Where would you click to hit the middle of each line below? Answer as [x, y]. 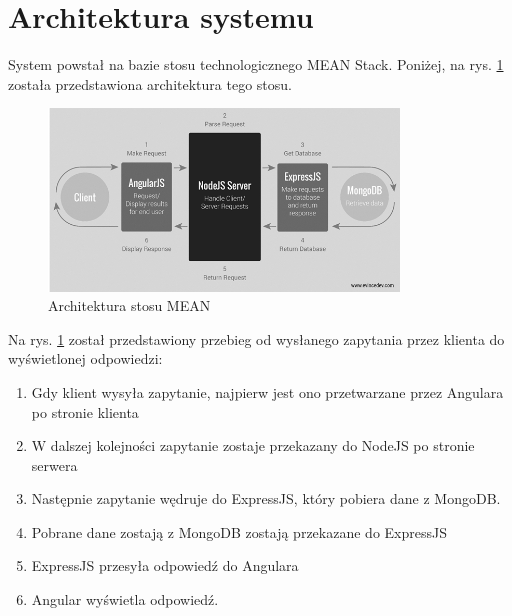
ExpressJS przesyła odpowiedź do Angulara [165, 565]
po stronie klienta [85, 411]
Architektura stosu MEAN [129, 305]
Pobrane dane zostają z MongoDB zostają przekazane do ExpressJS [239, 531]
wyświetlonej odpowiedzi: [85, 358]
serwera [54, 464]
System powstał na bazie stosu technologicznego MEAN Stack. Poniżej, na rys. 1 [256, 64]
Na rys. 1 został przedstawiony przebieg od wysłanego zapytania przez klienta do [256, 338]
